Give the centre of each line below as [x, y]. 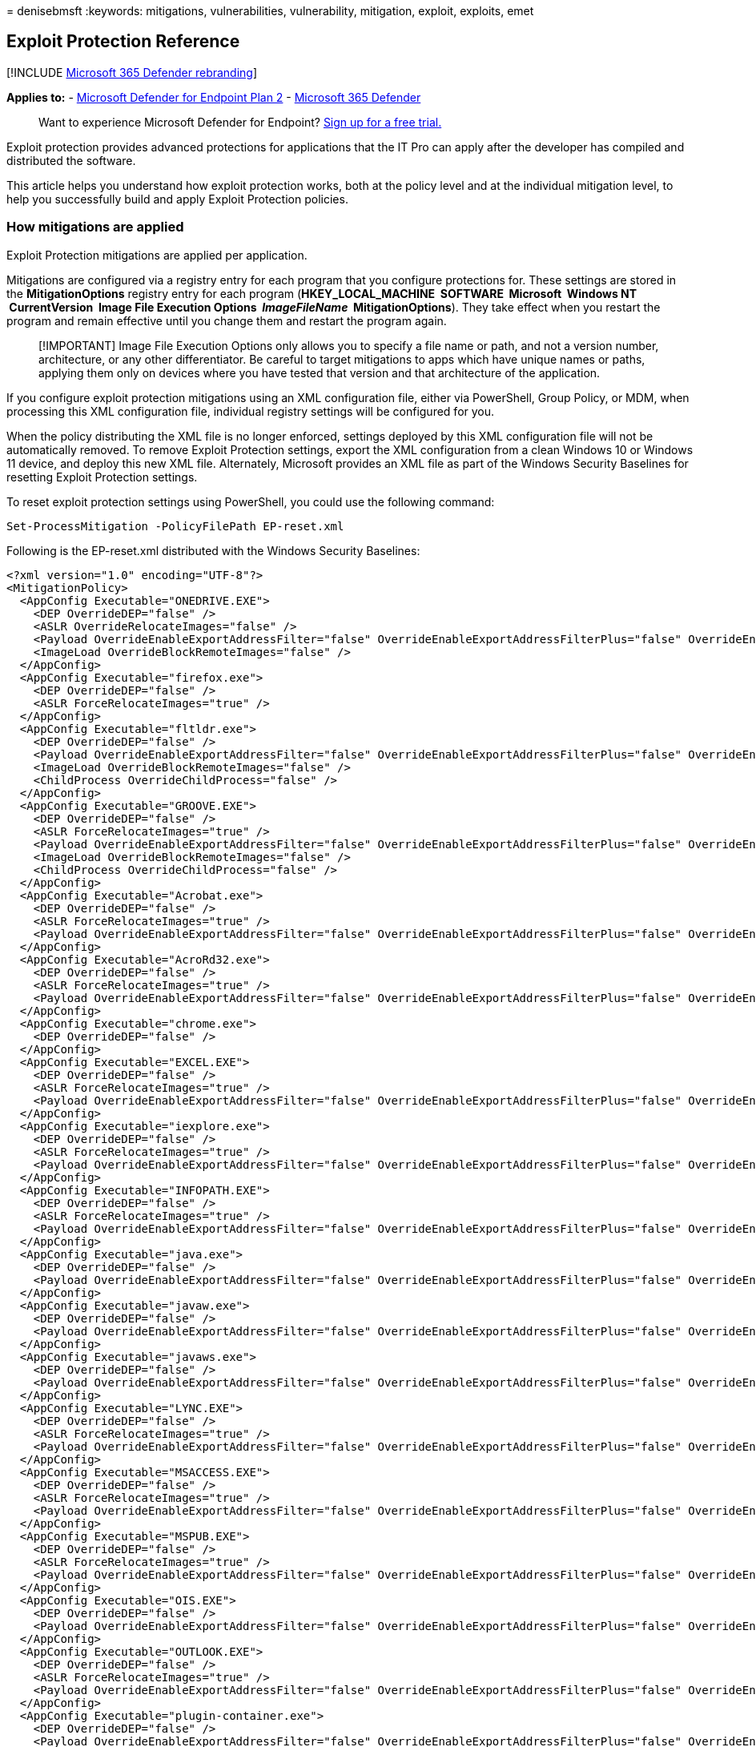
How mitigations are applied [95, 227]
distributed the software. [71, 160]
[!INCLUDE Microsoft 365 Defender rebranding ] [132, 72]
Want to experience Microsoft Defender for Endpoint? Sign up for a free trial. [240, 122]
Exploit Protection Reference [123, 42]
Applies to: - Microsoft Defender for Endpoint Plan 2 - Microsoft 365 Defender [214, 97]
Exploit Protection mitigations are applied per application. [157, 255]
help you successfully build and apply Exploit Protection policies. [177, 199]
